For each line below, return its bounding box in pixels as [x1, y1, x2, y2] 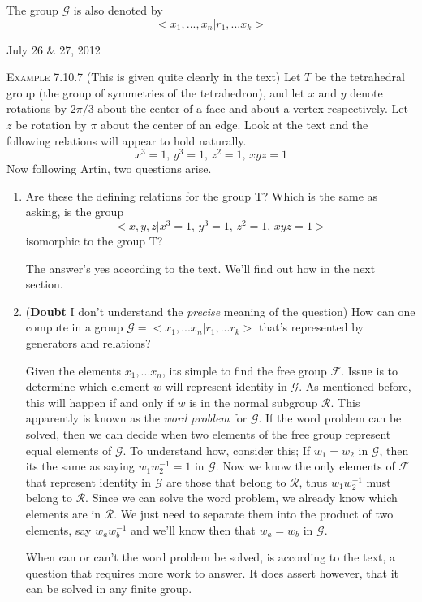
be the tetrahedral [314, 68, 405, 85]
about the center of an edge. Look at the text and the [101, 115, 368, 132]
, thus [299, 473, 328, 490]
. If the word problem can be [258, 409, 402, 427]
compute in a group [25, 318, 123, 336]
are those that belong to [166, 473, 286, 490]
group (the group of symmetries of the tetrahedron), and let [6, 84, 305, 101]
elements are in [25, 505, 101, 522]
